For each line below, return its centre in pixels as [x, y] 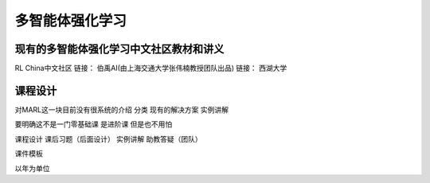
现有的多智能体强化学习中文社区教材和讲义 [119, 49]
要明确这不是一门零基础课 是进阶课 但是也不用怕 [94, 124]
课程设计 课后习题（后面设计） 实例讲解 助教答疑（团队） [108, 138]
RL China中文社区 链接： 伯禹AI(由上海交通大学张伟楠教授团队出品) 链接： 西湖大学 [151, 68]
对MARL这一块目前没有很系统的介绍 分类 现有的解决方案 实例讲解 [122, 109]
